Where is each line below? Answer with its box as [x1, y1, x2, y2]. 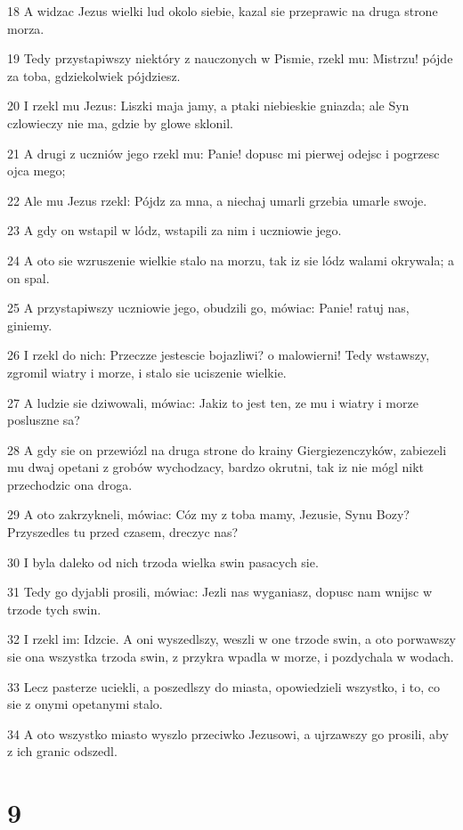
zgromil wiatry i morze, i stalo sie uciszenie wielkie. [7, 362, 287, 381]
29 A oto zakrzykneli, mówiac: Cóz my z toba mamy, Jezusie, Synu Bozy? [7, 505, 410, 524]
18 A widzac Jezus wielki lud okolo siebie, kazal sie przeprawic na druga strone [7, 2, 438, 20]
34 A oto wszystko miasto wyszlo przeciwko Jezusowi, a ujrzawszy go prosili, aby [7, 724, 449, 743]
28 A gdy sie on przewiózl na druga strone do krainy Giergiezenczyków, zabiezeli [7, 440, 447, 459]
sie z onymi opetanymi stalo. [7, 695, 163, 713]
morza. [7, 19, 45, 37]
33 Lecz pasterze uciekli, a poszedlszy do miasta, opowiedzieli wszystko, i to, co [7, 677, 440, 696]
